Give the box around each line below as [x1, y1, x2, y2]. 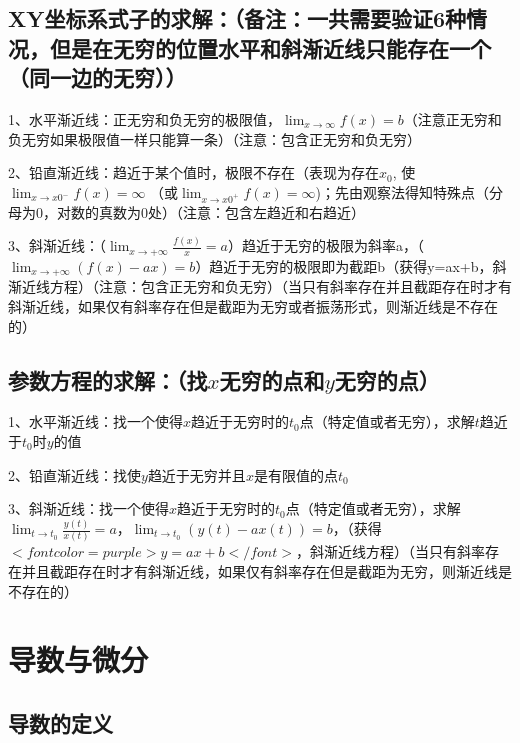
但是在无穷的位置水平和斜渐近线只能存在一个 [49, 32, 491, 63]
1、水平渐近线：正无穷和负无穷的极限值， [8, 108, 281, 129]
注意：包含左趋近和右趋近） [182, 201, 365, 222]
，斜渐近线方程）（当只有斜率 [295, 541, 485, 562]
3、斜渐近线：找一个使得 [8, 498, 169, 519]
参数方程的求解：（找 [8, 364, 208, 395]
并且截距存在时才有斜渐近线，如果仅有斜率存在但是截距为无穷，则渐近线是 [21, 560, 512, 581]
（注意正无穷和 [403, 108, 502, 129]
